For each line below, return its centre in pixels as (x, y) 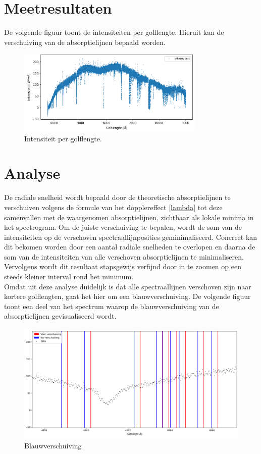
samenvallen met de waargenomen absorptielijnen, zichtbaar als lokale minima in (129, 217)
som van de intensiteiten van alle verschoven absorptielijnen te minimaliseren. (124, 256)
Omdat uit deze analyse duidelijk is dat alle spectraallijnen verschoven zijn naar (128, 286)
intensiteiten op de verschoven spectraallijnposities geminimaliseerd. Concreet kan (131, 237)
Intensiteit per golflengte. (63, 138)
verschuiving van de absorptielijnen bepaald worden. (85, 42)
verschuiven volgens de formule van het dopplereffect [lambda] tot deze (113, 207)
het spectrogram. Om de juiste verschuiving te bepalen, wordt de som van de (123, 227)
